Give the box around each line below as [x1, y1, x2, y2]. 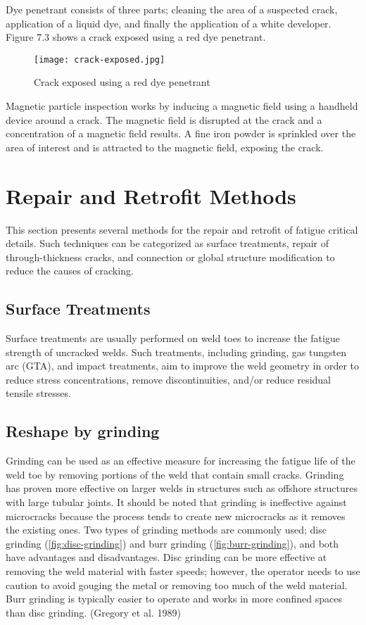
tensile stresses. [6, 386, 71, 400]
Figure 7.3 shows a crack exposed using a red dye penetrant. [6, 30, 266, 44]
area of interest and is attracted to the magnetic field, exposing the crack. [6, 139, 324, 154]
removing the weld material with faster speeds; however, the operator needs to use [6, 564, 360, 579]
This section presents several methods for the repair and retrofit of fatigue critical [6, 222, 358, 236]
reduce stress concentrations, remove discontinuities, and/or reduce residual [6, 372, 332, 386]
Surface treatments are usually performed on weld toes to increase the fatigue [6, 331, 340, 346]
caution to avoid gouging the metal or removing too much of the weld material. [6, 577, 348, 592]
